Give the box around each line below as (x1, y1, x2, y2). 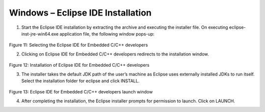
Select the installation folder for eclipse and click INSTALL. (21, 78, 140, 84)
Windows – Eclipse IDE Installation (9, 7, 152, 18)
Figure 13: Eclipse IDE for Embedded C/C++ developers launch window (9, 89, 153, 95)
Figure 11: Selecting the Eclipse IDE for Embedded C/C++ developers (9, 42, 148, 48)
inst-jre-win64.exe (21, 31, 59, 37)
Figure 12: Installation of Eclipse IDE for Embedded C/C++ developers (9, 62, 150, 68)
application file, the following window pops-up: (59, 31, 155, 37)
